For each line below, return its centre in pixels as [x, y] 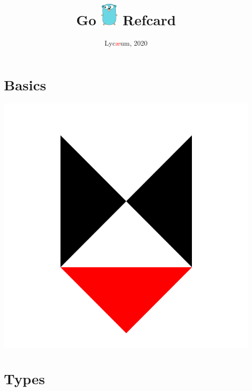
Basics [25, 84]
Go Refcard [126, 20]
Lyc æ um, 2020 [126, 43]
